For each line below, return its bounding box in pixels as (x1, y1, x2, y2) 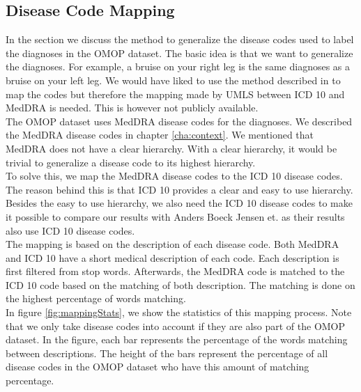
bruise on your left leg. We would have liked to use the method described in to (6, 72, 341, 87)
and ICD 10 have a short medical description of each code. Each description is (6, 250, 339, 265)
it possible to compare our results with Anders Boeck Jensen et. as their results (6, 209, 345, 224)
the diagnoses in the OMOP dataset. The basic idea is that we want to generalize (6, 45, 353, 60)
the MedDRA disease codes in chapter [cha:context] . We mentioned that (6, 127, 314, 142)
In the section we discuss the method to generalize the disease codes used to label (6, 32, 354, 47)
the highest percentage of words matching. (6, 291, 186, 306)
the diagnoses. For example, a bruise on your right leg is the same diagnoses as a (6, 59, 351, 74)
